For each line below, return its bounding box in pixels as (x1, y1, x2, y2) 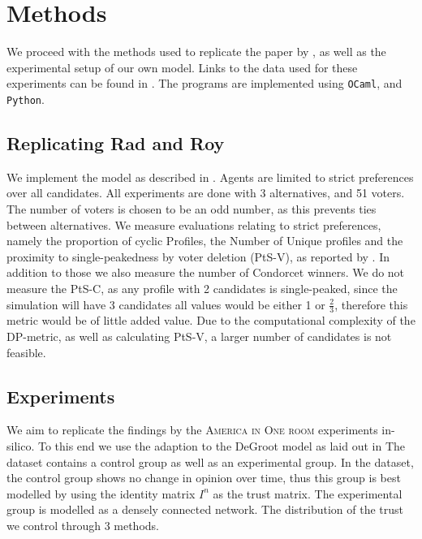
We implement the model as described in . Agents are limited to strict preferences (6, 168, 414, 185)
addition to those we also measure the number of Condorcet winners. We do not (6, 264, 405, 281)
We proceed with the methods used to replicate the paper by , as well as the (6, 43, 386, 60)
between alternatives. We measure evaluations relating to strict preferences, (6, 216, 381, 233)
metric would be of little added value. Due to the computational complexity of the (6, 312, 416, 329)
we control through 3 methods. (6, 516, 159, 533)
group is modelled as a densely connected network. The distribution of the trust (6, 501, 403, 518)
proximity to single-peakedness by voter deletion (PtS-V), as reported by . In (6, 248, 390, 265)
